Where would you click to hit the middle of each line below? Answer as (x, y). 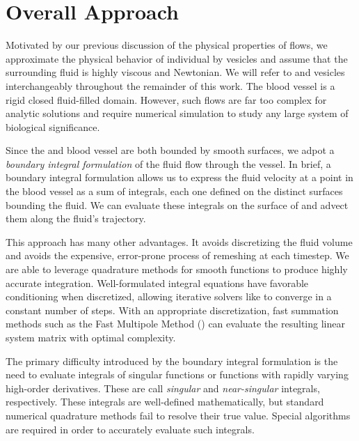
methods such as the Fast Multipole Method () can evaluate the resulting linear (175, 324)
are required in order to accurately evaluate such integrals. (130, 429)
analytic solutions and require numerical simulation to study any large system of (177, 113)
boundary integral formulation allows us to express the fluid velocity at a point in (179, 177)
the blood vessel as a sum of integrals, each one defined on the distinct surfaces (174, 191)
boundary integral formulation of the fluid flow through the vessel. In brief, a (168, 163)
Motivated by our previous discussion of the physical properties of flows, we (167, 45)
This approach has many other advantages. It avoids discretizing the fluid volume (179, 241)
